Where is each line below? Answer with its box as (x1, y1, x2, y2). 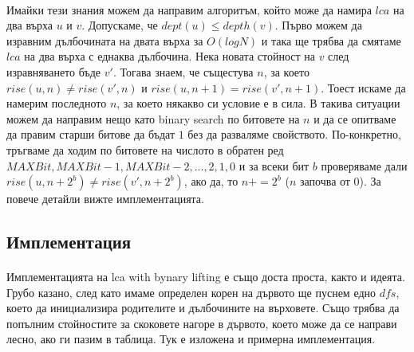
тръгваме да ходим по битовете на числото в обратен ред (6, 141, 284, 158)
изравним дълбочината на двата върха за (6, 32, 203, 49)
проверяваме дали (321, 157, 408, 174)
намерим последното (6, 95, 107, 111)
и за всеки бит (239, 157, 310, 174)
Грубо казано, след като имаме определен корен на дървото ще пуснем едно (6, 284, 377, 300)
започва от (299, 173, 350, 190)
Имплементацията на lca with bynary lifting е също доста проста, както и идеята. (6, 268, 405, 285)
